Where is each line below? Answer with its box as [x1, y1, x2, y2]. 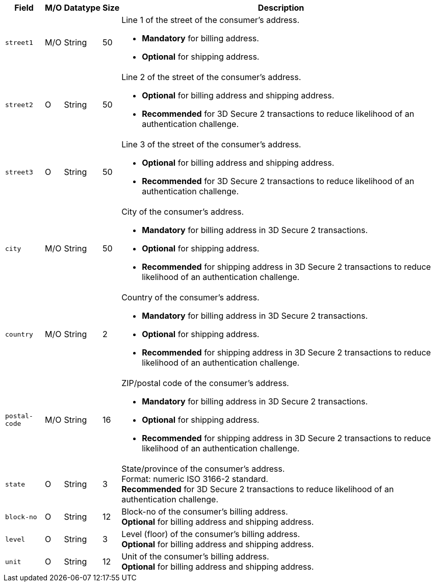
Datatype [64, 3, 100, 13]
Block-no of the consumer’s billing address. [121, 506, 288, 517]
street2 [5, 100, 33, 109]
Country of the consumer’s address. [121, 292, 260, 302]
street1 [5, 38, 33, 46]
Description [258, 3, 304, 13]
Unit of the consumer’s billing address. [121, 551, 269, 562]
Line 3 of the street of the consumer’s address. [121, 139, 301, 149]
